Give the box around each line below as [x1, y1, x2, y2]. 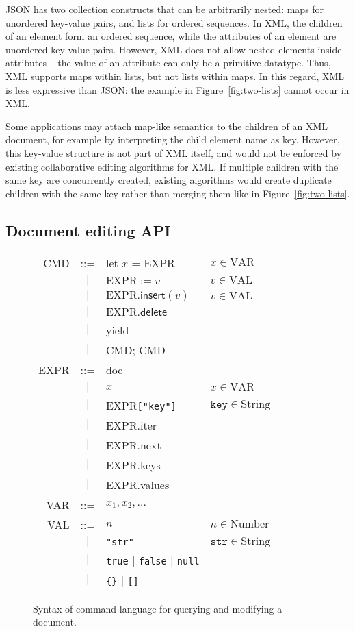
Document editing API [5, 219, 171, 240]
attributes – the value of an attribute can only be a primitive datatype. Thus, [5, 55, 331, 70]
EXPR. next [105, 436, 161, 453]
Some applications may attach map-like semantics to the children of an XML [5, 119, 328, 133]
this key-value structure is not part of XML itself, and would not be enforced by [5, 145, 342, 160]
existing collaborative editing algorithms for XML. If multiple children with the [5, 159, 339, 173]
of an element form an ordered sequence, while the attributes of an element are [5, 29, 337, 43]
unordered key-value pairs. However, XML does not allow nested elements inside [5, 42, 342, 56]
